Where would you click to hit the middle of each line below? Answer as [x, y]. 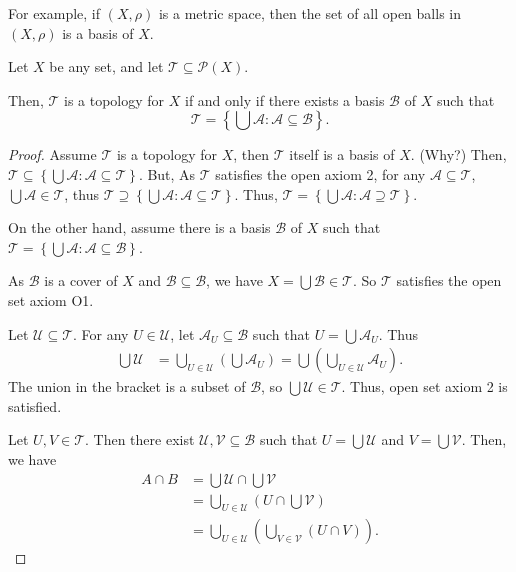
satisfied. [35, 405]
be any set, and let [106, 66]
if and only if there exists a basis [284, 99]
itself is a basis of [342, 154]
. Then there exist [140, 439]
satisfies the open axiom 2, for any [320, 173]
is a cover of [81, 280]
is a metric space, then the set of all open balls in [309, 13]
